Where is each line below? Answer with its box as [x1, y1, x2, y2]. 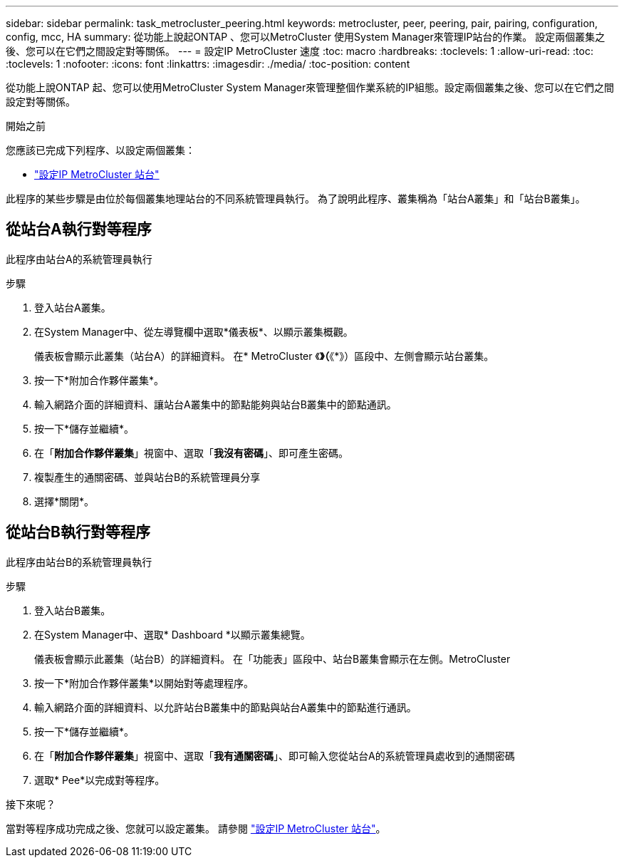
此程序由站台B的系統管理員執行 [6, 555, 152, 568]
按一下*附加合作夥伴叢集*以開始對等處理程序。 [34, 676, 254, 689]
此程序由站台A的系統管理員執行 [6, 252, 152, 265]
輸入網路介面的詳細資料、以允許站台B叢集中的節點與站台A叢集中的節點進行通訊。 [34, 701, 417, 713]
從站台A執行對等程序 [6, 220, 152, 239]
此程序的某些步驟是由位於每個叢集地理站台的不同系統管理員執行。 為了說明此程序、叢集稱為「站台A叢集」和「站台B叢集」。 [6, 192, 586, 205]
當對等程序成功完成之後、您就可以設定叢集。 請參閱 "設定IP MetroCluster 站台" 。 [6, 822, 386, 834]
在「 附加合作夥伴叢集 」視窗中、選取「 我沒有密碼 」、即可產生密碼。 [34, 446, 348, 459]
